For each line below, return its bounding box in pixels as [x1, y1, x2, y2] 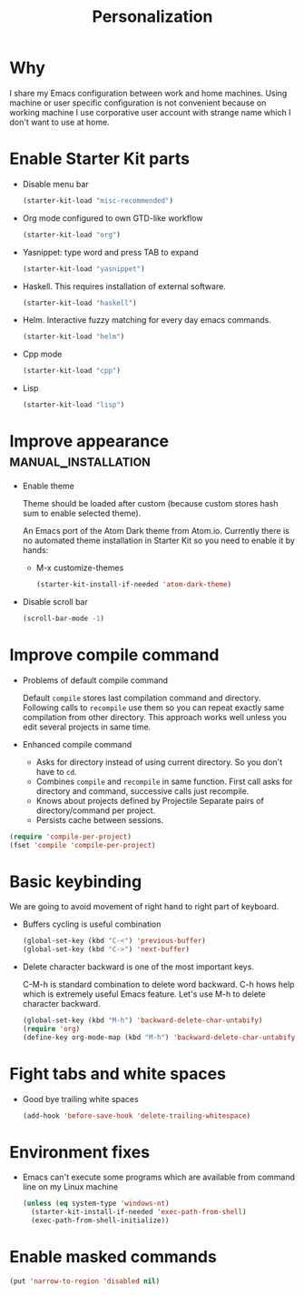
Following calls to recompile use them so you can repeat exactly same [22, 702, 285, 713]
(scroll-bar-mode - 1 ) [22, 614, 105, 623]
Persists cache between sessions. [35, 814, 164, 825]
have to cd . [35, 766, 77, 777]
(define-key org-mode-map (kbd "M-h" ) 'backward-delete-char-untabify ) [22, 1032, 299, 1042]
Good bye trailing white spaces [22, 1093, 139, 1104]
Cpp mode [22, 348, 63, 360]
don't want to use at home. [9, 116, 111, 127]
